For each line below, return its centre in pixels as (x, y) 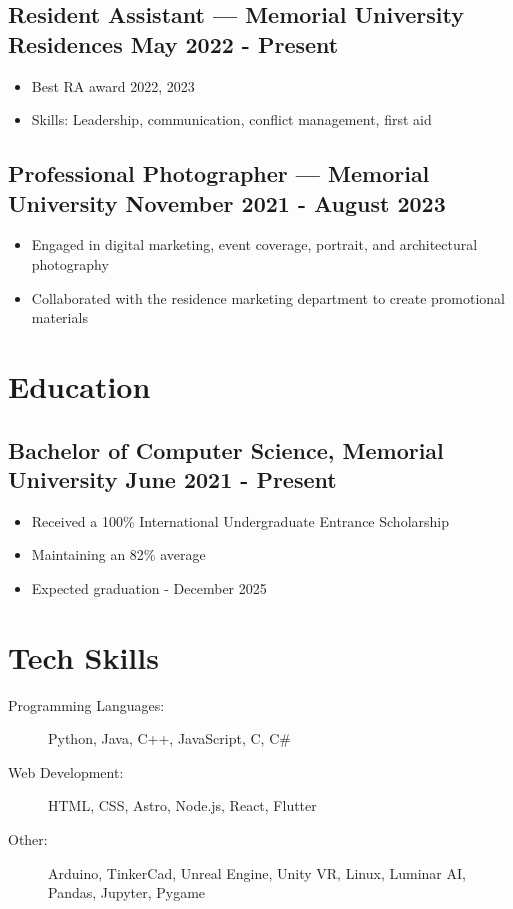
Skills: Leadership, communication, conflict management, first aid (231, 119)
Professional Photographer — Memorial (219, 173)
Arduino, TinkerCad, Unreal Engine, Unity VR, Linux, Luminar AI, (257, 872)
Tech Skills (83, 656)
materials (59, 317)
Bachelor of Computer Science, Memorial (226, 449)
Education (79, 385)
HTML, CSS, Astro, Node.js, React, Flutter (182, 805)
